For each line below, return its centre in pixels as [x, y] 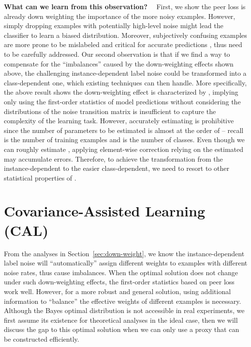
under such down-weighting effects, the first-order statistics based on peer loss [119, 282]
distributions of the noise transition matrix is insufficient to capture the [110, 111]
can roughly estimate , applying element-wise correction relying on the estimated [124, 149]
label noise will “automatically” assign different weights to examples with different [126, 263]
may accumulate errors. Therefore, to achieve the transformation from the [113, 158]
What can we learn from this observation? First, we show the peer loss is [125, 6]
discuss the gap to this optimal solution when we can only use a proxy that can [122, 329]
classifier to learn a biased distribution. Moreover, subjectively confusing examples [125, 35]
